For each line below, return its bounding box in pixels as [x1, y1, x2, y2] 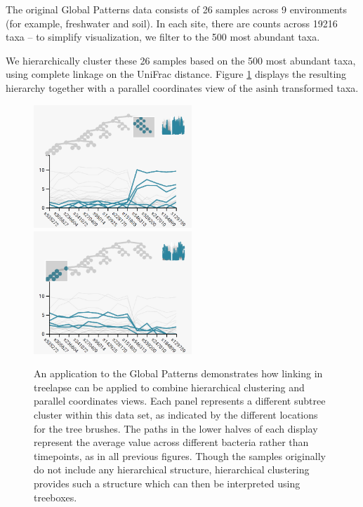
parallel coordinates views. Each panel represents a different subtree [34, 393, 326, 408]
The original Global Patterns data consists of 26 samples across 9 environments [6, 2, 348, 16]
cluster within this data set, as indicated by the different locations [34, 407, 318, 421]
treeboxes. [34, 489, 77, 504]
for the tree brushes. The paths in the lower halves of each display [34, 421, 318, 435]
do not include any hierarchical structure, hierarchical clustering [34, 462, 310, 477]
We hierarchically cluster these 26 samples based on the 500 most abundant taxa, [6, 53, 356, 67]
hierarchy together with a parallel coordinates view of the [6, 80, 253, 95]
